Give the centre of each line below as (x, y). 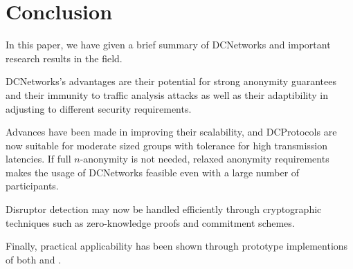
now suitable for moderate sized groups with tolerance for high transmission (167, 145)
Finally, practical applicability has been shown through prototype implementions (177, 246)
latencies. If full (38, 159)
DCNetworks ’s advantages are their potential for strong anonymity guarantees (171, 81)
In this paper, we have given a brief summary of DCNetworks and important (168, 45)
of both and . (34, 259)
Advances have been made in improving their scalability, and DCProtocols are (171, 132)
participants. (32, 186)
